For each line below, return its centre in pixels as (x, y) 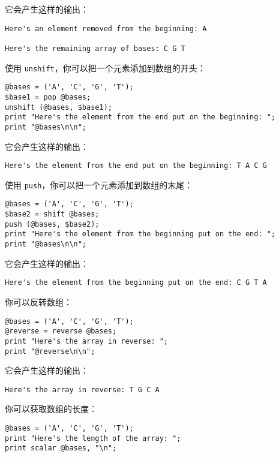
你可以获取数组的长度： (51, 409)
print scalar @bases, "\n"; (61, 448)
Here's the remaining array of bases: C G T (95, 48)
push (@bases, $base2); (52, 224)
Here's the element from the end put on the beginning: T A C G (136, 166)
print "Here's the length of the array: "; (93, 438)
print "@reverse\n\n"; (50, 351)
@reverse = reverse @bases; (61, 331)
